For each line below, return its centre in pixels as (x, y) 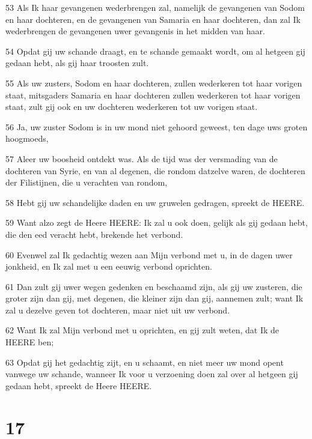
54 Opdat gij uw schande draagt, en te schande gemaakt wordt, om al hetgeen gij (155, 51)
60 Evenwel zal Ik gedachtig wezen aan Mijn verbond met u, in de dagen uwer (149, 254)
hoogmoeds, (27, 138)
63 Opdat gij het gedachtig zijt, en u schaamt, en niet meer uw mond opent (145, 362)
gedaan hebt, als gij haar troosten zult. (77, 63)
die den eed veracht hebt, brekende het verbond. (94, 234)
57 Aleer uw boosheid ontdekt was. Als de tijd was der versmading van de (142, 158)
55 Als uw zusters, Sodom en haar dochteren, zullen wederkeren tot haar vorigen (154, 83)
